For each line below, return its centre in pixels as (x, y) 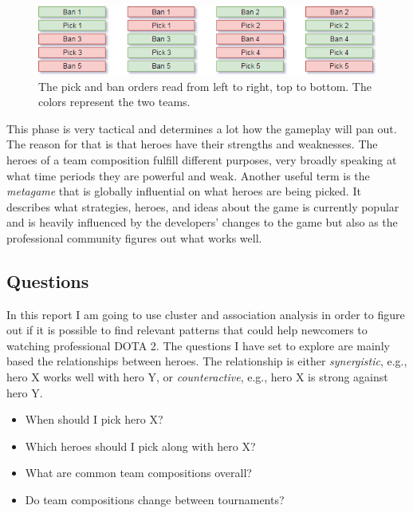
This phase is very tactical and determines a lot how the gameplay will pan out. (202, 128)
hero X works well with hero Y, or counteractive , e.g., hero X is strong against (197, 377)
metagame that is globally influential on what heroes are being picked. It (184, 191)
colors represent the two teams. (114, 102)
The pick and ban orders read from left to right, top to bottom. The (205, 86)
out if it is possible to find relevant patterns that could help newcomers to (187, 330)
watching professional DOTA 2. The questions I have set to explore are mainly (198, 345)
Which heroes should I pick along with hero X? (140, 446)
